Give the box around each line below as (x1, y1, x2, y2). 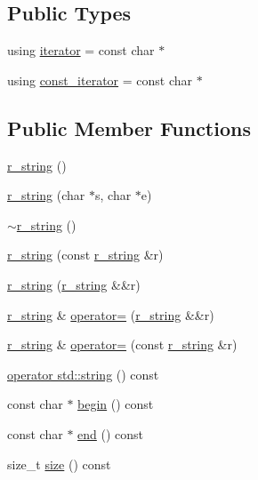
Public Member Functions (7, 114, 251, 141)
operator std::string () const (7, 364, 159, 383)
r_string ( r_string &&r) (7, 275, 141, 293)
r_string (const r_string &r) (7, 245, 164, 264)
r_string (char (7, 186, 85, 204)
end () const (77, 424, 144, 443)
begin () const (77, 395, 154, 413)
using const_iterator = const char (7, 70, 193, 89)
